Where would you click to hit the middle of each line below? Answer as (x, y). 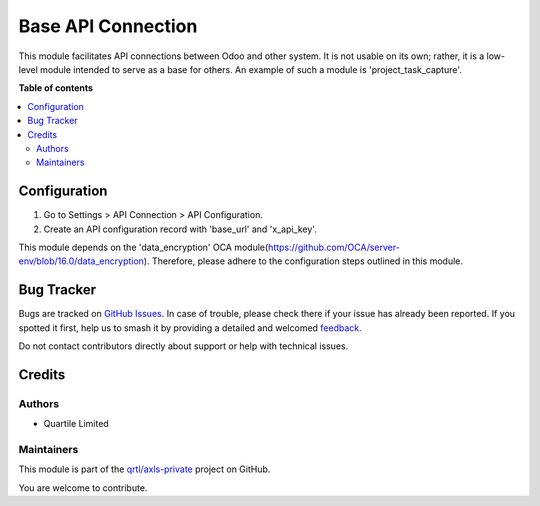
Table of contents (56, 88)
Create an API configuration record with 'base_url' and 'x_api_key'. (180, 229)
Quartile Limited (76, 424)
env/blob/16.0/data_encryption (81, 261)
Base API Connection (108, 26)
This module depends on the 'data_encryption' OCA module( (143, 247)
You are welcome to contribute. (83, 487)
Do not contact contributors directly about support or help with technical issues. (183, 346)
